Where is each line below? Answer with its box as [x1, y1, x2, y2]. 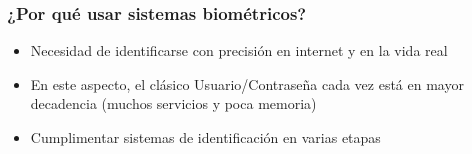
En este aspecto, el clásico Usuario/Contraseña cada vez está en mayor [30, 73, 464, 94]
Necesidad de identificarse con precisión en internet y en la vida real [30, 40, 448, 61]
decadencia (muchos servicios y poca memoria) [30, 93, 317, 114]
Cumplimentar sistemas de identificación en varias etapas [30, 127, 381, 147]
